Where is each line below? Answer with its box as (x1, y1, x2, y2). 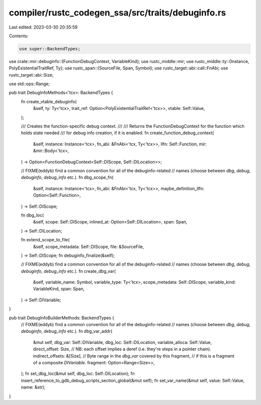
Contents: (9, 33, 29, 39)
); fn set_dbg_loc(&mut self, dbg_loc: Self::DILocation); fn (21, 371, 135, 376)
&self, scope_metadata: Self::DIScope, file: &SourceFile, (33, 244, 145, 249)
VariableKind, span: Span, (33, 286, 85, 292)
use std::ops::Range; (9, 81, 50, 87)
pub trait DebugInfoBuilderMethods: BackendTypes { (9, 315, 115, 321)
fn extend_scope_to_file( (21, 237, 70, 243)
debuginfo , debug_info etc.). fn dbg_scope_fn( (21, 174, 114, 180)
